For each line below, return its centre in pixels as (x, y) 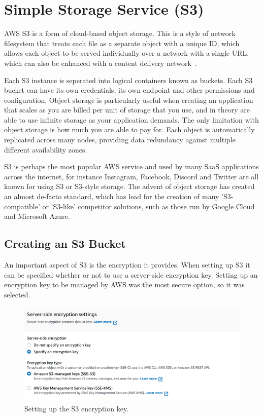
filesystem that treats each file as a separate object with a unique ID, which (122, 43)
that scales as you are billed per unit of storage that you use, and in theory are (127, 110)
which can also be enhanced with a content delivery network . (101, 63)
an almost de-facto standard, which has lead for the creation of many (112, 196)
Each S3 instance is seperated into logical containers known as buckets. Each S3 (128, 80)
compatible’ (22, 206)
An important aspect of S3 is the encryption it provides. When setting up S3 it (127, 265)
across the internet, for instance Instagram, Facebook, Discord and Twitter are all (131, 176)
